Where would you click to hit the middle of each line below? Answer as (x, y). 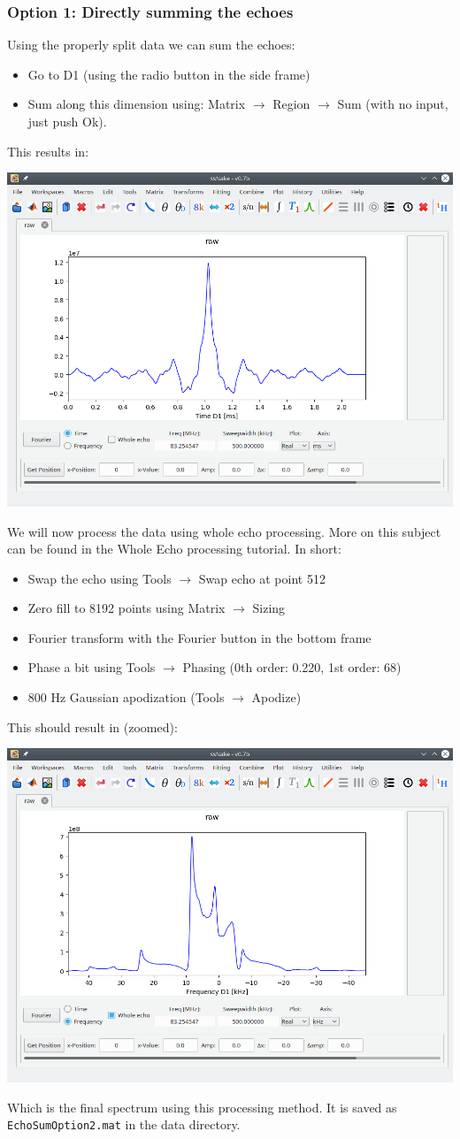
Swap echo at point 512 (262, 578)
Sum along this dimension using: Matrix (137, 104)
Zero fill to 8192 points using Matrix (126, 608)
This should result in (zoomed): (92, 726)
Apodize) (276, 697)
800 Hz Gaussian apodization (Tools (126, 697)
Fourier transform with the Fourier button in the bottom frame (199, 637)
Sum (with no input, (393, 104)
